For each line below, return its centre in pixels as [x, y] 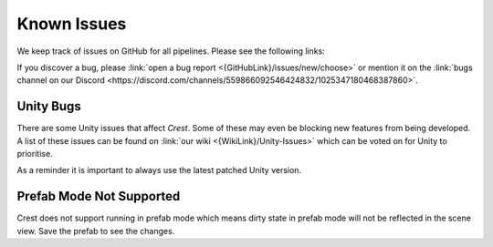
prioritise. [35, 154]
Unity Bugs [49, 106]
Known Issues [72, 24]
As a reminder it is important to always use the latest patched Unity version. [159, 170]
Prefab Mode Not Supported [99, 196]
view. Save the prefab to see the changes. [96, 231]
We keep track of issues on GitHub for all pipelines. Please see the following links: [171, 51]
